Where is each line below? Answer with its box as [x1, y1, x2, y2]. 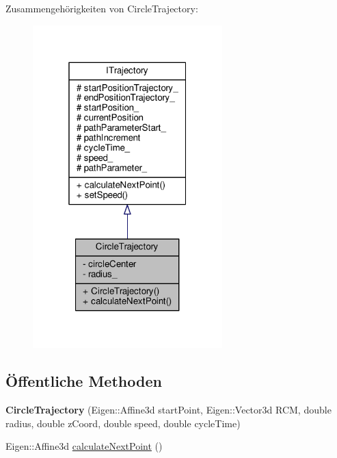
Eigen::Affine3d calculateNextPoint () [5, 439, 163, 453]
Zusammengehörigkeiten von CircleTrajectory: [5, 1, 198, 15]
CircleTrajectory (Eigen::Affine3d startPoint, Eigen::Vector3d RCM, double [5, 402, 332, 416]
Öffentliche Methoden [5, 370, 162, 392]
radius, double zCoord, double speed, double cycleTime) [5, 416, 241, 430]
